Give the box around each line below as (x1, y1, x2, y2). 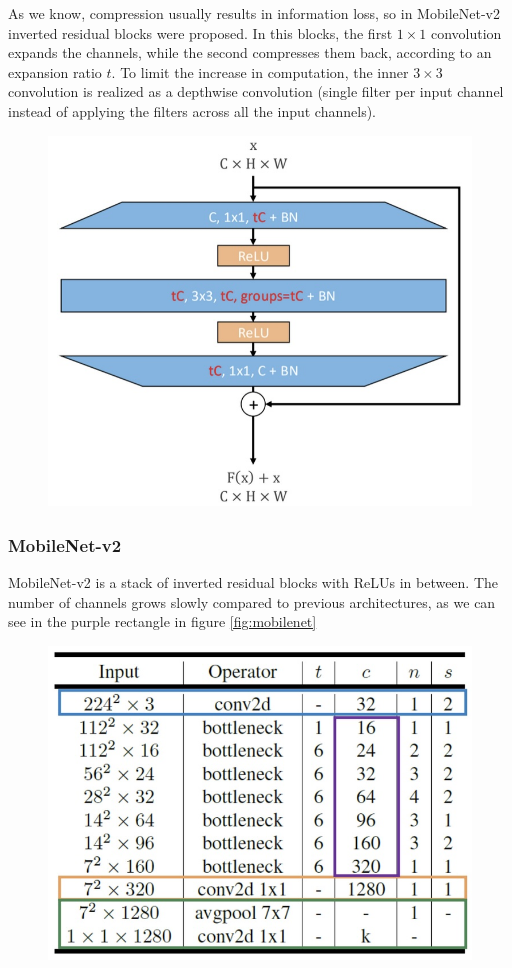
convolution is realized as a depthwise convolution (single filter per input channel (8, 81, 504, 102)
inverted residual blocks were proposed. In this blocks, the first (8, 22, 393, 43)
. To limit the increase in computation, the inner (111, 61, 409, 82)
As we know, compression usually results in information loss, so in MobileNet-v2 (8, 3, 500, 23)
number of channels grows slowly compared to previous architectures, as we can (8, 591, 496, 612)
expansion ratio (8, 61, 102, 82)
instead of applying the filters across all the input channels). (8, 100, 376, 121)
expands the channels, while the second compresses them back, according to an (8, 42, 492, 63)
